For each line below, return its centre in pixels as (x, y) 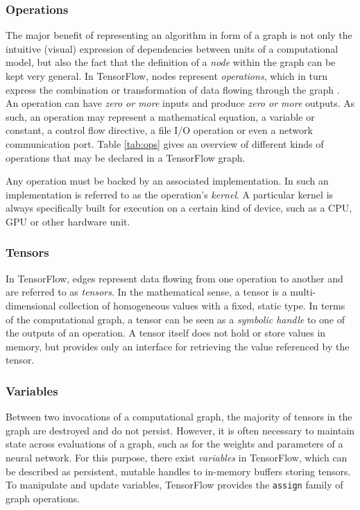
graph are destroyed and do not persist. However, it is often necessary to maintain (180, 430)
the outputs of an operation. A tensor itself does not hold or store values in (166, 333)
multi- (303, 292)
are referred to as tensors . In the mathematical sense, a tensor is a (146, 292)
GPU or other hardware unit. (68, 221)
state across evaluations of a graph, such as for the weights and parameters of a (174, 444)
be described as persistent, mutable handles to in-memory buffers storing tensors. (178, 471)
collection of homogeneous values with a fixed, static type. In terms (202, 305)
